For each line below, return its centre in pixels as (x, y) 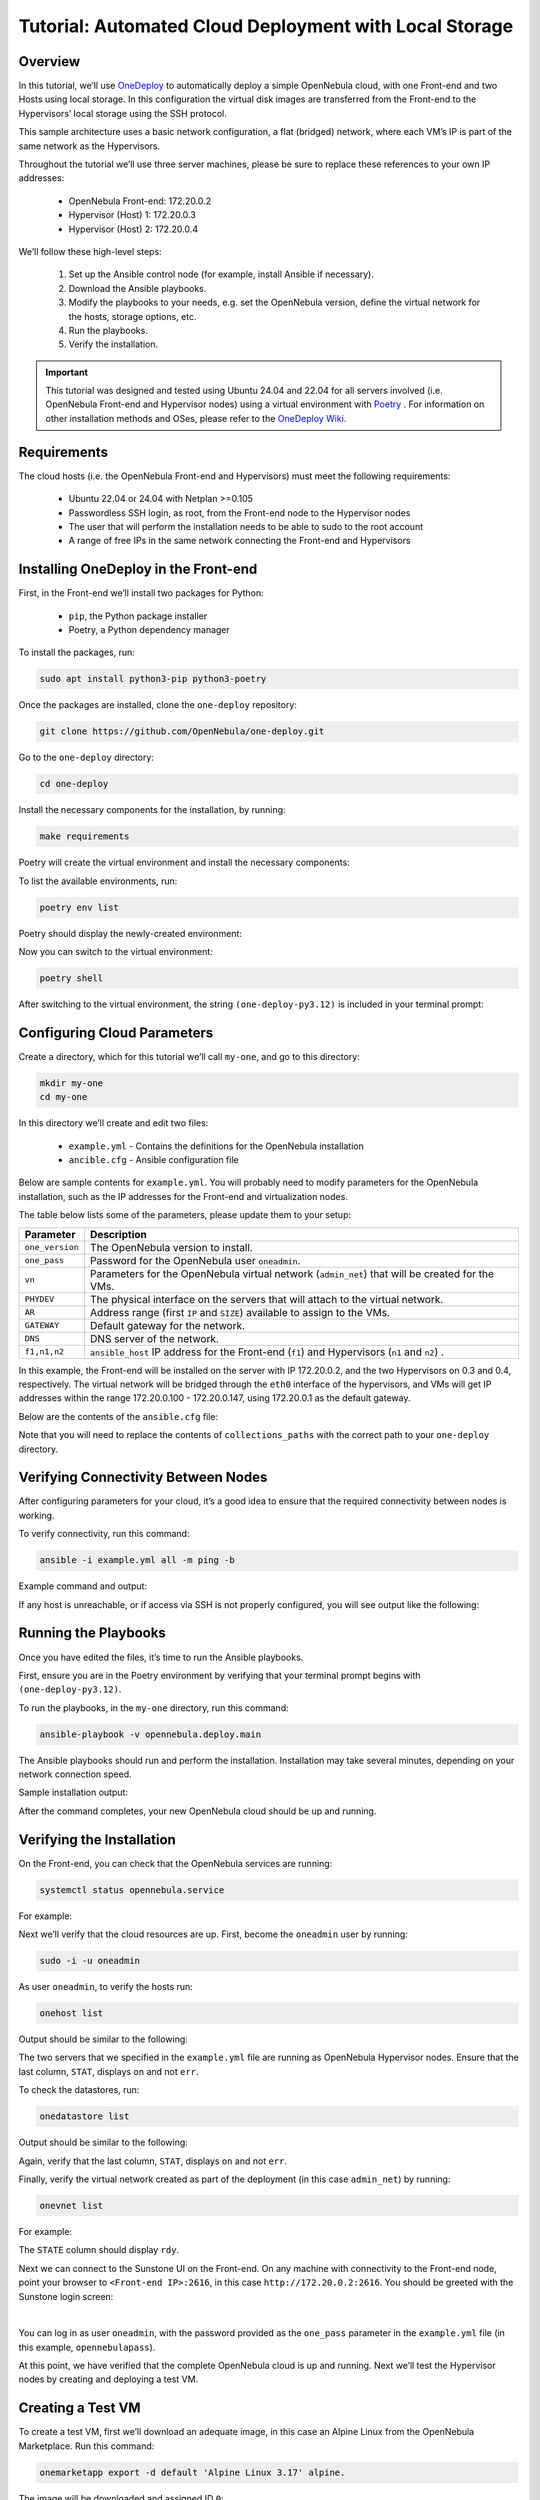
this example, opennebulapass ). (87, 2347)
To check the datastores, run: (79, 2090)
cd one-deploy (74, 784)
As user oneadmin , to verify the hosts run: (106, 1987)
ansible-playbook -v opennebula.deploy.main (150, 1734)
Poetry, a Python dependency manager (149, 630)
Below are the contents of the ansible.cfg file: (118, 1416)
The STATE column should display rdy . (99, 2250)
